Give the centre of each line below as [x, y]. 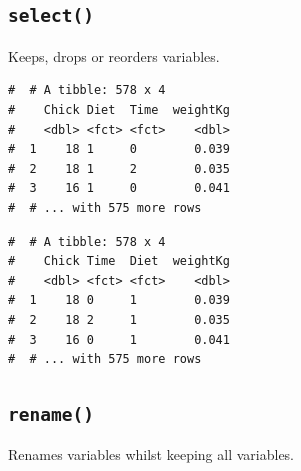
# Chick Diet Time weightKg [119, 109]
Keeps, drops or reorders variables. [114, 55]
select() [51, 16]
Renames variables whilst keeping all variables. [151, 454]
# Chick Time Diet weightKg [119, 261]
